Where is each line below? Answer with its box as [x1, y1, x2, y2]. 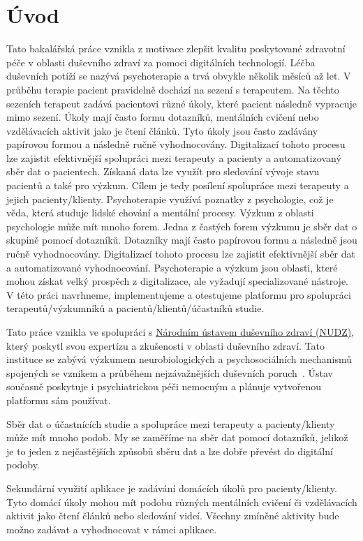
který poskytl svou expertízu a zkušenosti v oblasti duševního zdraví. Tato [6, 338, 325, 353]
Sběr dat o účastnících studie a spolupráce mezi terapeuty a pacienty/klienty [6, 416, 335, 431]
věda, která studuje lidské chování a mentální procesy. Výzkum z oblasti [6, 205, 314, 220]
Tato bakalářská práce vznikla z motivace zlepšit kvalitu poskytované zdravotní [6, 41, 346, 56]
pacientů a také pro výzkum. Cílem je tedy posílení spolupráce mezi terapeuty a [6, 178, 349, 193]
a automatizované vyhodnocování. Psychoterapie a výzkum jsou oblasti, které [6, 260, 338, 274]
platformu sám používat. [6, 392, 111, 407]
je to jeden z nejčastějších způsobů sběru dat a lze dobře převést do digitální [6, 443, 333, 458]
